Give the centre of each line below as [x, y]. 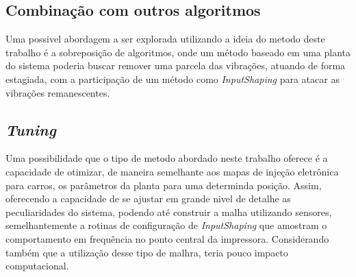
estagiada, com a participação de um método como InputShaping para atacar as [173, 79]
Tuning [31, 129]
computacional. [37, 266]
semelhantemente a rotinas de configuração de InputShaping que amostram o [166, 225]
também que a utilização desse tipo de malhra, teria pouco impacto [147, 252]
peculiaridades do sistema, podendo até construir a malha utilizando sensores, [169, 212]
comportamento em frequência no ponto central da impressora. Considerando [167, 238]
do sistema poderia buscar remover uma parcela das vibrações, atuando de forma [176, 65]
